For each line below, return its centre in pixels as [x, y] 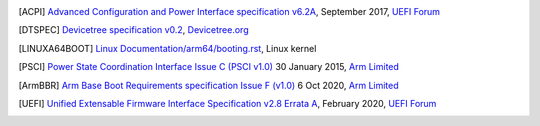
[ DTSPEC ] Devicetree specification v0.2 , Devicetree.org [133, 30]
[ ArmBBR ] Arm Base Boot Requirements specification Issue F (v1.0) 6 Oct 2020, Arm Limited [208, 85]
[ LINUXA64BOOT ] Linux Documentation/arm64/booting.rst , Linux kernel [167, 48]
